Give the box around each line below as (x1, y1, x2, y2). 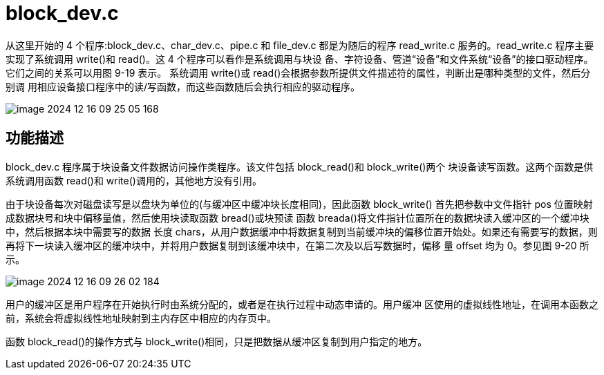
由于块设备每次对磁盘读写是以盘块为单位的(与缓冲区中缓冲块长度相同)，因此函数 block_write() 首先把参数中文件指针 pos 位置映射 (6, 198, 593, 210)
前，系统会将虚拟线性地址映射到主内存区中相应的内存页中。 (6, 311, 276, 324)
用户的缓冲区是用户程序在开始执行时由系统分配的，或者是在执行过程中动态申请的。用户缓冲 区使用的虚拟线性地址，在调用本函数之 (6, 298, 598, 310)
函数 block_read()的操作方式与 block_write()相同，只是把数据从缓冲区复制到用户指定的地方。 (6, 335, 428, 347)
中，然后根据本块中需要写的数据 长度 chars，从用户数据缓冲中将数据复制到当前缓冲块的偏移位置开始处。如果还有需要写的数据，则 (6, 225, 598, 238)
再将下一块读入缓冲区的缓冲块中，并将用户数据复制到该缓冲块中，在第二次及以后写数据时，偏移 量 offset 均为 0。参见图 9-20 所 (6, 239, 589, 251)
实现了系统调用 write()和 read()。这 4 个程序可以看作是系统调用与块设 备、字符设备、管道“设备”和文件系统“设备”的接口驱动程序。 (6, 52, 594, 65)
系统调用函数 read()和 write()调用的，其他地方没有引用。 (6, 174, 262, 186)
